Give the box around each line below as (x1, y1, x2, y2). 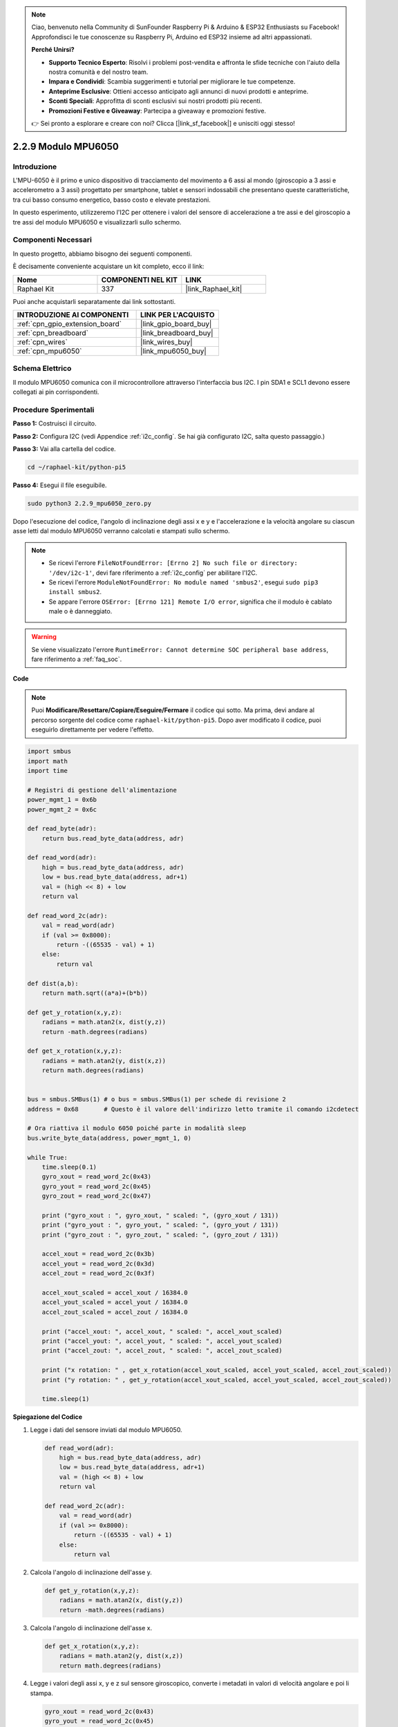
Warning (31, 633, 57, 641)
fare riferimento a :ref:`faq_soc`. (31, 655, 122, 663)
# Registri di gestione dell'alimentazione (27, 786, 178, 794)
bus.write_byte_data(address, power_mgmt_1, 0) (27, 1134, 191, 1142)
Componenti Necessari (12, 235, 93, 245)
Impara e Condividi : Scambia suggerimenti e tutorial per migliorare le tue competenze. (48, 77, 296, 86)
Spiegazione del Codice (12, 1413, 83, 1421)
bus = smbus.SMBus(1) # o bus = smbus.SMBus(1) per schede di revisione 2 (27, 1096, 287, 1103)
